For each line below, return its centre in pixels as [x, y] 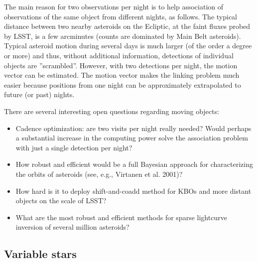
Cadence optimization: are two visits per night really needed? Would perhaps [133, 128]
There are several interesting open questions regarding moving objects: [112, 111]
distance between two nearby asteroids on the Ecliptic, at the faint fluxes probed [127, 26]
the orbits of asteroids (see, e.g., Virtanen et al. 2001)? [99, 174]
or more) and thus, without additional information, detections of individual [119, 55]
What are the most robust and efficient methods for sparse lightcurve [121, 217]
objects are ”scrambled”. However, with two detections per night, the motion [121, 65]
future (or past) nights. [39, 94]
